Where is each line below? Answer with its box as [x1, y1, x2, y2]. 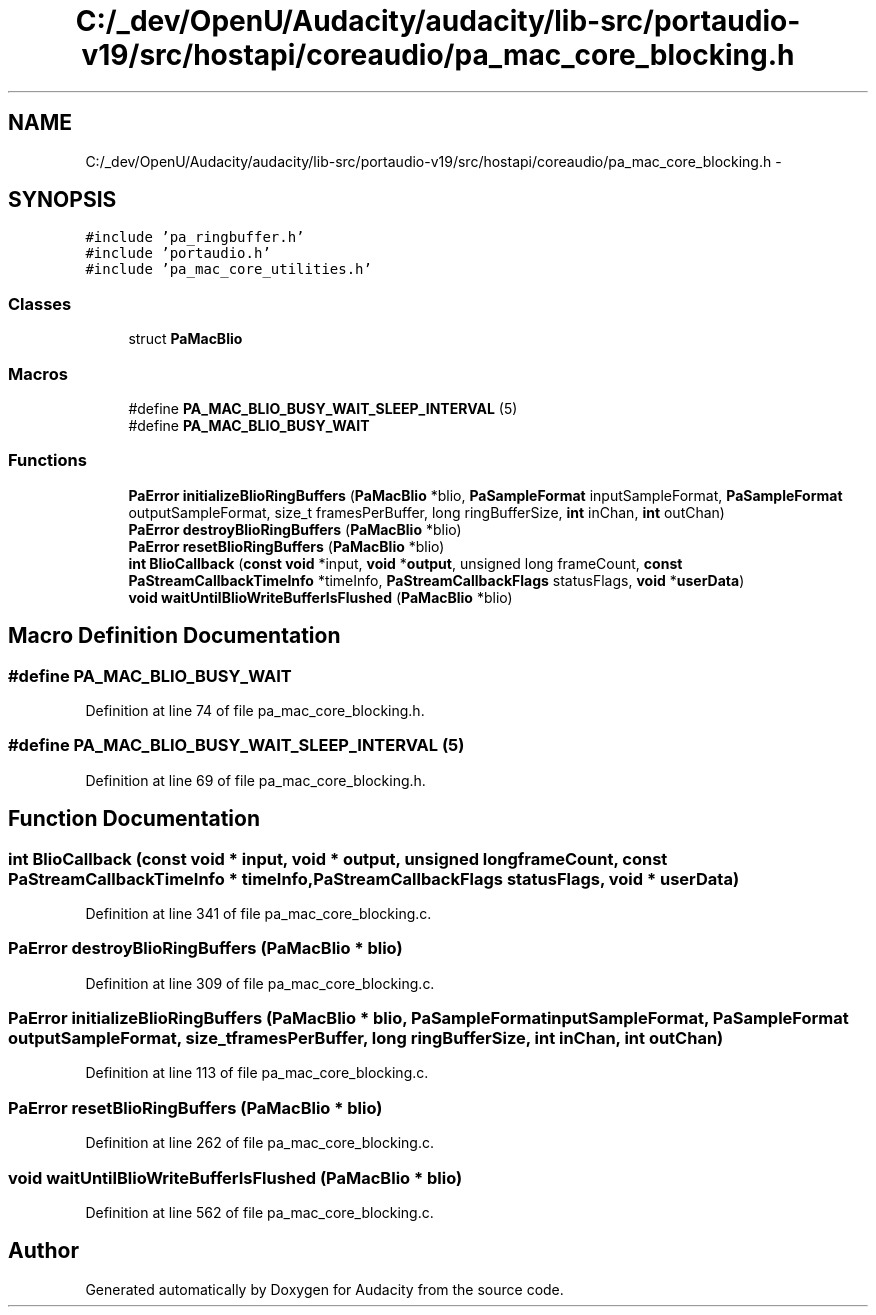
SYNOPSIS [8, 187, 117, 213]
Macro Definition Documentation [8, 623, 341, 649]
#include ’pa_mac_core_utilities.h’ [85, 261, 372, 278]
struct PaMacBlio [128, 330, 243, 348]
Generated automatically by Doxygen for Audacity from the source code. [85, 1280, 564, 1298]
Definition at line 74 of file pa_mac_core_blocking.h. [85, 701, 425, 719]
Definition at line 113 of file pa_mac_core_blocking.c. [85, 1064, 429, 1082]
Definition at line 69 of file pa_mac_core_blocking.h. [85, 771, 426, 789]
